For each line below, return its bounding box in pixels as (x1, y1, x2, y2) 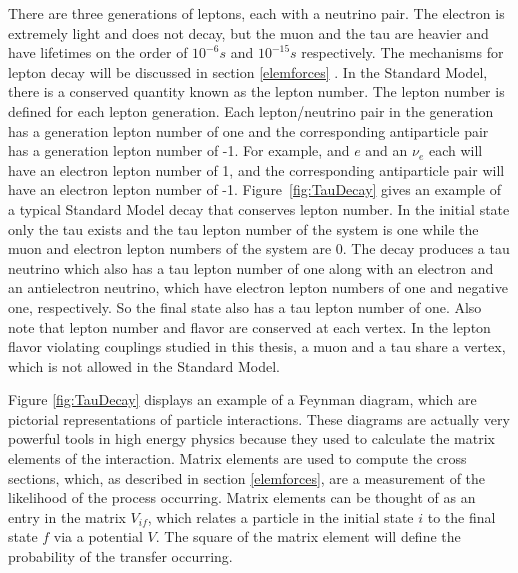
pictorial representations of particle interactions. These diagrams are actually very (8, 408, 510, 429)
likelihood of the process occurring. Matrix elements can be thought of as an (8, 487, 476, 508)
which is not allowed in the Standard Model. (8, 355, 280, 376)
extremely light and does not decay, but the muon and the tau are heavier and (8, 22, 489, 43)
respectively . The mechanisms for (301, 42, 504, 63)
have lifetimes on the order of (8, 42, 188, 63)
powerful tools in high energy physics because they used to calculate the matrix (8, 428, 495, 449)
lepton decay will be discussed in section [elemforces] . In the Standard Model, (8, 61, 488, 82)
